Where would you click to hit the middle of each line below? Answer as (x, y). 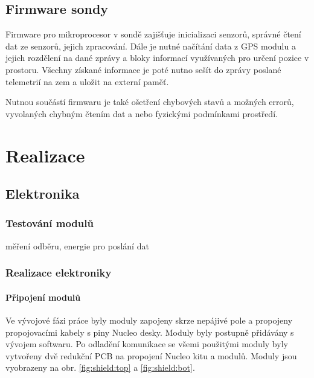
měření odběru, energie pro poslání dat (77, 245)
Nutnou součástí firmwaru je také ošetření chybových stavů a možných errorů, (150, 102)
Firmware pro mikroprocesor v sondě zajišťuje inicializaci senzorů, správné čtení (153, 34)
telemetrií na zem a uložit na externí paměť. (87, 81)
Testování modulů (50, 223)
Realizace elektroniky (59, 273)
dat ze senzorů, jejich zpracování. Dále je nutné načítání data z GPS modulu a (151, 46)
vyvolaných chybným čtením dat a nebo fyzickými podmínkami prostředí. (142, 113)
